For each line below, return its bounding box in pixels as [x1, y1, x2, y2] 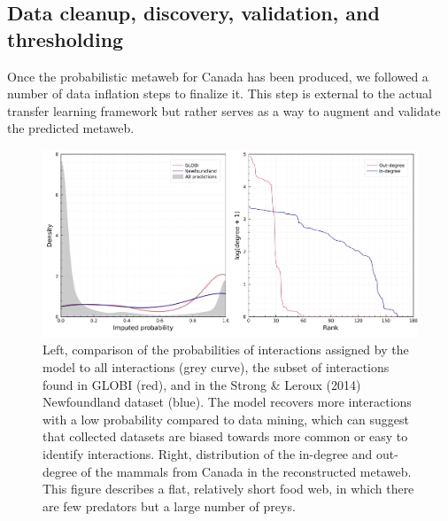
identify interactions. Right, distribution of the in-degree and [42, 444, 373, 463]
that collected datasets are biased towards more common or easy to [42, 427, 408, 446]
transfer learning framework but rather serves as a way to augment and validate [7, 101, 441, 120]
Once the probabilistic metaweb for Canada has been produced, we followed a [7, 66, 429, 85]
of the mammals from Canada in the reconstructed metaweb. [81, 462, 412, 480]
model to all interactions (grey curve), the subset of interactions [42, 357, 390, 376]
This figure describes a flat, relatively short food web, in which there [42, 479, 414, 498]
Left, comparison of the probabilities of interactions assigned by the [42, 340, 409, 359]
